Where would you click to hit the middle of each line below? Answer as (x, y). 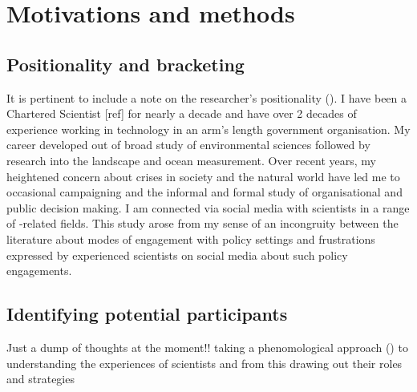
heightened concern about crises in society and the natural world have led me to (203, 176)
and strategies (40, 379)
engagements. (39, 271)
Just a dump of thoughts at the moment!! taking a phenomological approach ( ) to (207, 347)
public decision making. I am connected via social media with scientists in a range (208, 207)
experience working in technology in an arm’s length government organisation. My (208, 129)
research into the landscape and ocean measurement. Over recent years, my (191, 160)
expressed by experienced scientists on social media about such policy (177, 255)
